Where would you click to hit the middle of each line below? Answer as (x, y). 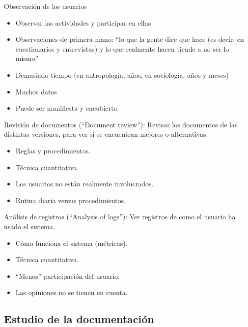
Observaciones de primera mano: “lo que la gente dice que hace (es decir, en (130, 39)
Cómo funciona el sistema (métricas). (71, 243)
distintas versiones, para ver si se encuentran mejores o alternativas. (106, 134)
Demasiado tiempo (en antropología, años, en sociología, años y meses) (122, 74)
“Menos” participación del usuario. (68, 276)
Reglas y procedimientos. (53, 150)
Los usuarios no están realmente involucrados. (84, 184)
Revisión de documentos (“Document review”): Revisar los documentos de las (121, 124)
